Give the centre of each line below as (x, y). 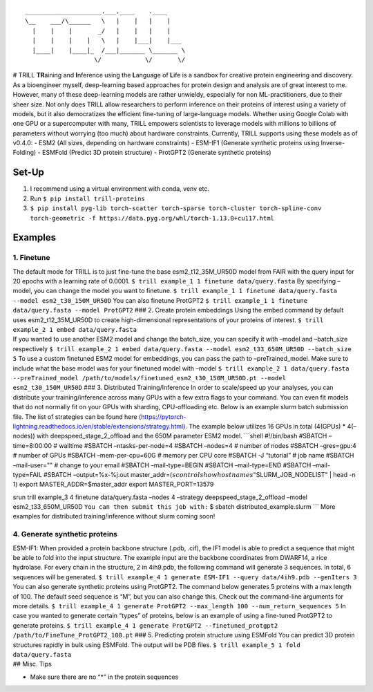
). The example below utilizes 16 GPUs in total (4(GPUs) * (265, 426)
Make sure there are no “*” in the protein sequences (104, 677)
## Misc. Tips (32, 664)
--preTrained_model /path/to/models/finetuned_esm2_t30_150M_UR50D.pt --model (150, 378)
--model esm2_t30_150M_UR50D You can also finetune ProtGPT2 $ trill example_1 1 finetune (160, 300)
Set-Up (29, 172)
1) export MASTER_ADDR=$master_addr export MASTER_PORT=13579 (113, 485)
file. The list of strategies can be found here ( (77, 417)
